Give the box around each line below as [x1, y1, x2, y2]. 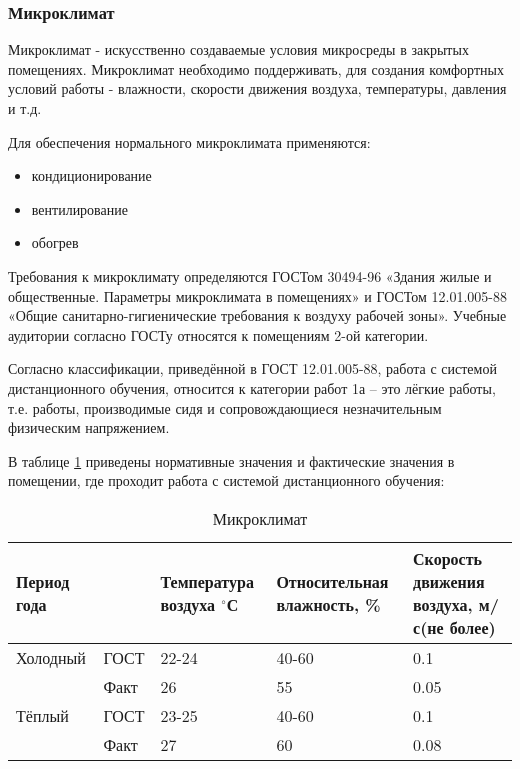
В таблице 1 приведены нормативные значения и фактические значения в [8, 450, 455, 471]
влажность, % [276, 592, 381, 616]
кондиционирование [31, 165, 152, 186]
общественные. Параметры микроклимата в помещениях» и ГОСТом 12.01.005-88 [8, 285, 508, 306]
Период [16, 569, 70, 593]
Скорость [413, 546, 482, 570]
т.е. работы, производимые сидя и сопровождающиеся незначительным [8, 397, 442, 418]
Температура [160, 569, 254, 593]
